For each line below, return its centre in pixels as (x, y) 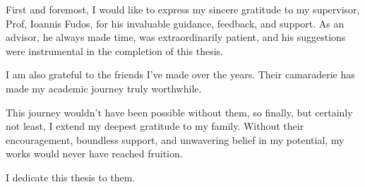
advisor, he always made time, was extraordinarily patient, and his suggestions (176, 37)
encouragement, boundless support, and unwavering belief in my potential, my (175, 139)
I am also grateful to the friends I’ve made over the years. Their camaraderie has (180, 74)
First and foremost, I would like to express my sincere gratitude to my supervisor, (183, 9)
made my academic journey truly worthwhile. (104, 88)
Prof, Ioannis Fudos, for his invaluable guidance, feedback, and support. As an (175, 23)
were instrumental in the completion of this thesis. (114, 50)
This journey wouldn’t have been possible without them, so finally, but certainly (179, 112)
